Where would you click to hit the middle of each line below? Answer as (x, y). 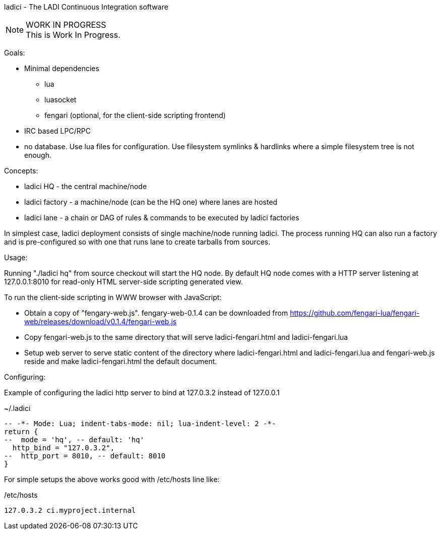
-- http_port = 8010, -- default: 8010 (85, 456)
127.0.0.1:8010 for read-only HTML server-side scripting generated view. (123, 282)
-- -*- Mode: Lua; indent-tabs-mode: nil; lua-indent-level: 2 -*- (140, 424)
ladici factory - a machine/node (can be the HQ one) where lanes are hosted (151, 202)
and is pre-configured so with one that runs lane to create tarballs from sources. (137, 242)
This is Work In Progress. (73, 35)
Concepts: (21, 171)
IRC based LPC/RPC (57, 131)
